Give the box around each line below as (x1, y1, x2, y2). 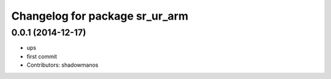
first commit (26, 53, 58, 60)
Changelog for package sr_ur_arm (11, 9, 189, 23)
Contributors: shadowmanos (26, 61, 99, 69)
